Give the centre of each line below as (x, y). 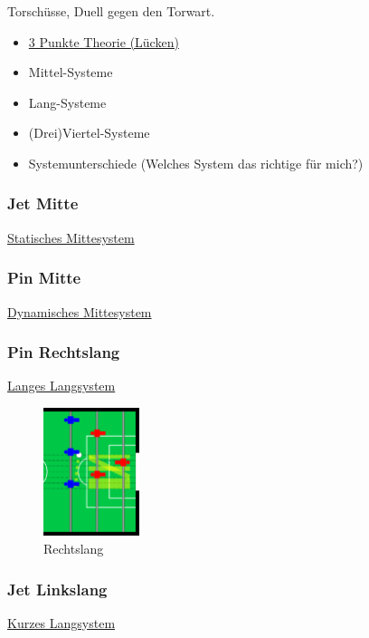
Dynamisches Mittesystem (80, 311)
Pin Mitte (44, 278)
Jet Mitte (43, 203)
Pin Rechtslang (64, 352)
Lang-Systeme (67, 102)
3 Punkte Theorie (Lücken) (104, 41)
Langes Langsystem (61, 386)
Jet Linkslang (57, 589)
